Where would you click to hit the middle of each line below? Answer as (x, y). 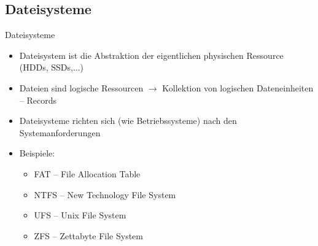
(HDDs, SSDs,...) (51, 67)
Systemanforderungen (60, 132)
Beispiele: (37, 153)
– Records (38, 100)
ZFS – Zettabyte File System (88, 235)
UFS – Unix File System (80, 215)
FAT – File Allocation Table (87, 173)
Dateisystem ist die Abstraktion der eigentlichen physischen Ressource (151, 55)
